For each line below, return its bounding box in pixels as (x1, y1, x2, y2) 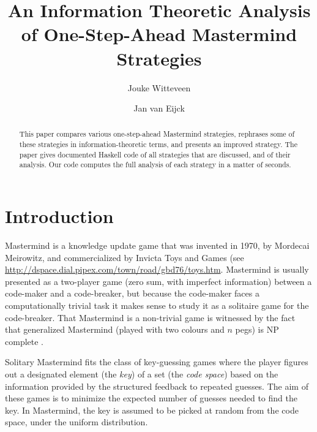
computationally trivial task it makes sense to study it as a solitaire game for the (5, 299, 309, 312)
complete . (5, 335, 44, 347)
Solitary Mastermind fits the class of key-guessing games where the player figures (5, 355, 308, 368)
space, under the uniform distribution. (5, 415, 148, 428)
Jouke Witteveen (127, 81, 191, 94)
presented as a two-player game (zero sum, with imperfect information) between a (5, 275, 312, 287)
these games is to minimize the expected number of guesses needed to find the (5, 392, 297, 404)
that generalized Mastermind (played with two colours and (5, 323, 225, 336)
